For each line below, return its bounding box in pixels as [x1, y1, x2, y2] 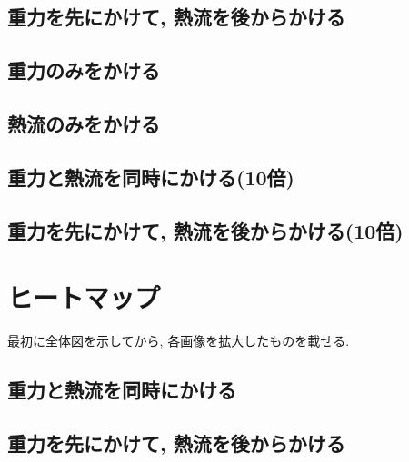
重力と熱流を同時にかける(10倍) [7, 162, 294, 191]
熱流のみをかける [7, 109, 160, 137]
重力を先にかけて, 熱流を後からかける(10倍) [7, 216, 404, 244]
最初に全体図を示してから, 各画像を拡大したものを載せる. [7, 331, 350, 350]
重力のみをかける [7, 56, 160, 84]
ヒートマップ [7, 279, 161, 316]
